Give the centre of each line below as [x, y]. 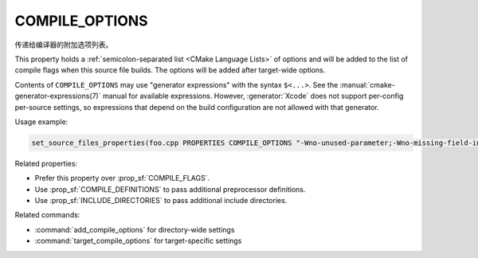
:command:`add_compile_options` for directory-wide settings [135, 229]
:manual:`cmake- [368, 84]
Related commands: [47, 215]
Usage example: [41, 121]
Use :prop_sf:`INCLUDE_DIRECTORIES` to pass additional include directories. [161, 201]
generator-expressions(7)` [58, 96]
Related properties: [46, 163]
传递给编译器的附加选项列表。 [64, 45]
